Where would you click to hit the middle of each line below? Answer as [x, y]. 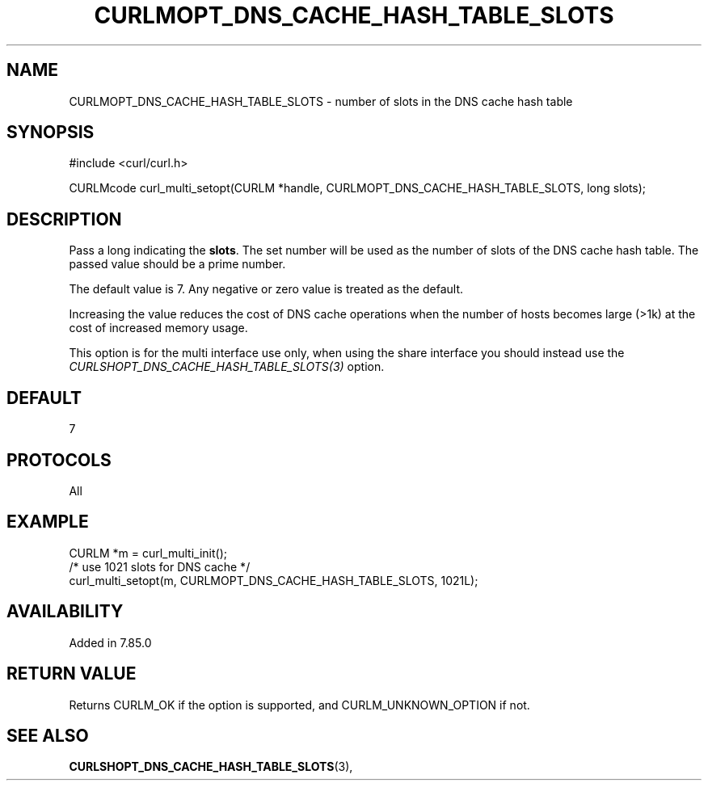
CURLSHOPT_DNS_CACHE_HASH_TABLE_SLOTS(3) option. [227, 367]
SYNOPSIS [51, 133]
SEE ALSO [48, 735]
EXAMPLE [48, 522]
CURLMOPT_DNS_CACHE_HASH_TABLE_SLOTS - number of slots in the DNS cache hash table [321, 101]
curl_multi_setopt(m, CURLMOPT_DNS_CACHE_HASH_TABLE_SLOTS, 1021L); [274, 580]
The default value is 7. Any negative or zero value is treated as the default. [266, 289]
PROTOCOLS [59, 460]
